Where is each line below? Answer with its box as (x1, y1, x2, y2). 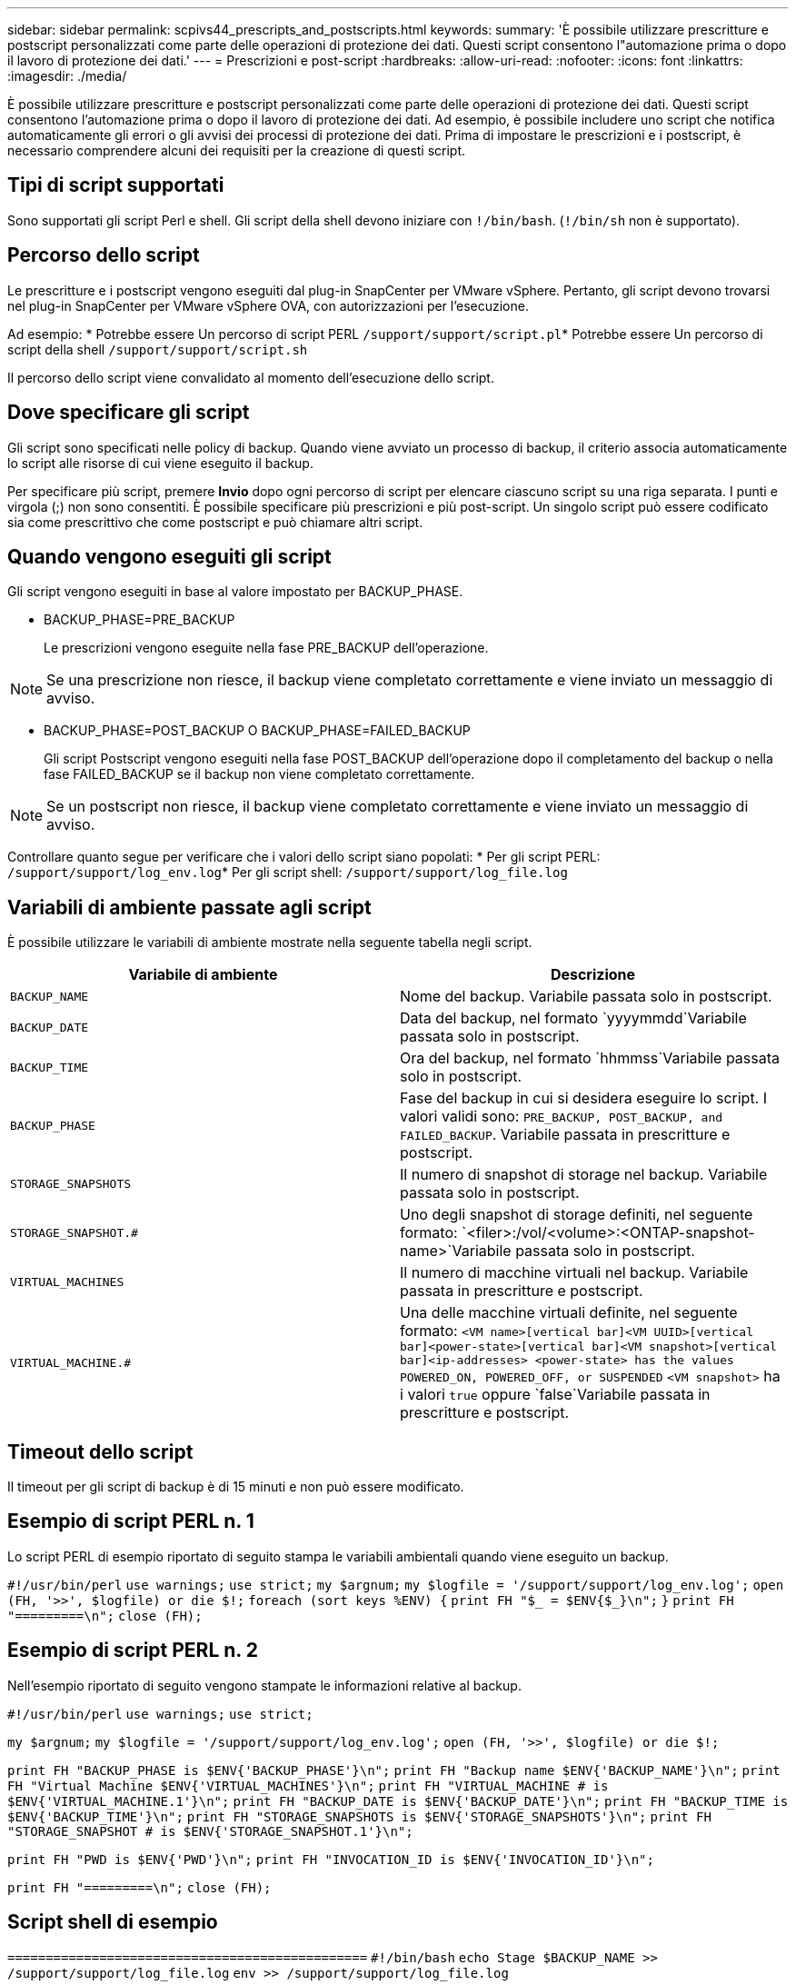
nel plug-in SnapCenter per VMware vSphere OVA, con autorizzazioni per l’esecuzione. (7, 297, 529, 314)
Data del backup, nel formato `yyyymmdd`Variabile (400, 1009, 747, 1028)
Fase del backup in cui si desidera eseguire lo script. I (400, 1089, 768, 1108)
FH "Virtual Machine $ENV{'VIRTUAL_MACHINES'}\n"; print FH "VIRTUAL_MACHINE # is (7, 1778, 609, 1793)
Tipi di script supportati (7, 174, 224, 197)
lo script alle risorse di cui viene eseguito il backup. (7, 454, 313, 471)
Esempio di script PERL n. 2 (7, 1639, 258, 1662)
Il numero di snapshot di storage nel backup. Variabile (400, 1165, 768, 1184)
